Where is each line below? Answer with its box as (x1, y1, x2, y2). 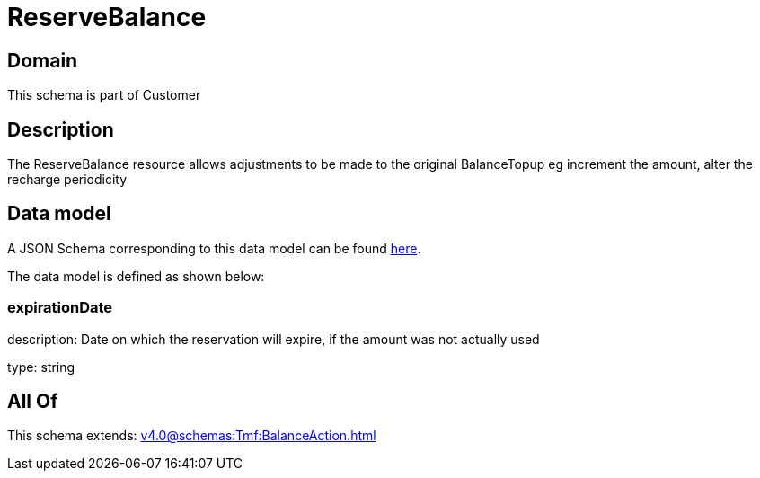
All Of (7, 390, 58, 413)
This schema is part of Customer (7, 87, 201, 103)
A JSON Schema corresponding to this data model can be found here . (7, 240, 421, 256)
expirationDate (7, 298, 113, 317)
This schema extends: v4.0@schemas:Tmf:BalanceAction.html (7, 428, 376, 444)
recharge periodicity (7, 172, 128, 188)
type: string (7, 358, 75, 375)
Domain (7, 49, 78, 72)
